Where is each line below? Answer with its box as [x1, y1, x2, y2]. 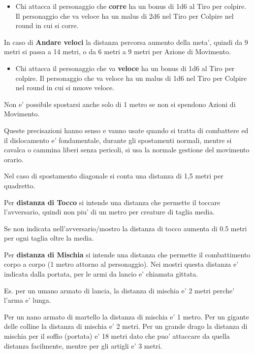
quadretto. [4, 180, 35, 190]
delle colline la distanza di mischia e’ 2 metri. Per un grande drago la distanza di [4, 321, 248, 331]
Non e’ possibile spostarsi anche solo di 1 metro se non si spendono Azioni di [4, 99, 236, 109]
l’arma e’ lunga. [4, 295, 51, 305]
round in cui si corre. [15, 20, 79, 31]
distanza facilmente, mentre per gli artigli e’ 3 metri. [4, 340, 162, 351]
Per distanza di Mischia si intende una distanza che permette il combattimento [4, 249, 251, 259]
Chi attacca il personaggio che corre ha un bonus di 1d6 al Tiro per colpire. [15, 1, 247, 11]
